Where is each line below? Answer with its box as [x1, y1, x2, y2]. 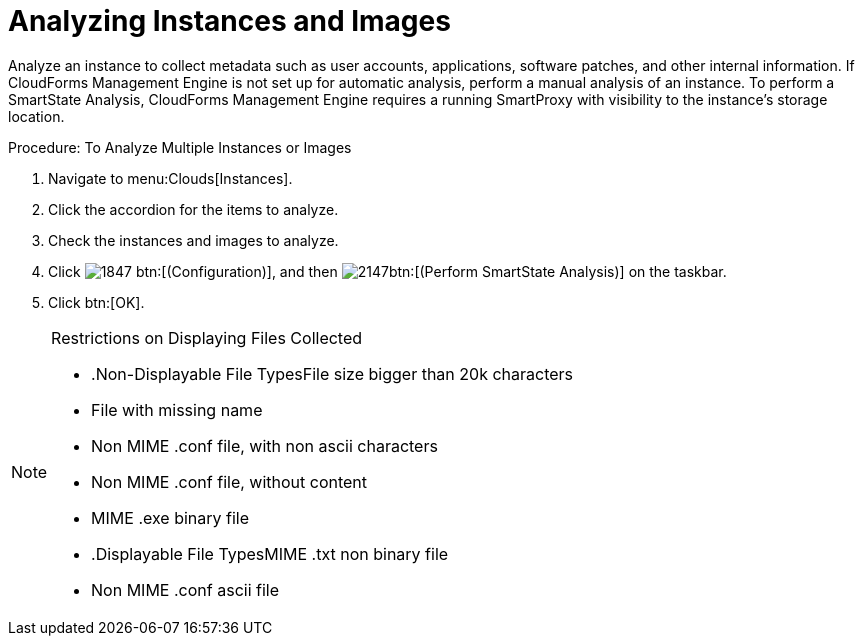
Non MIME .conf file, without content [91, 471, 368, 492]
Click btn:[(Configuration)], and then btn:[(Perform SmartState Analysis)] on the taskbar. [48, 262, 727, 280]
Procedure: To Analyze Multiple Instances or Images [8, 138, 352, 156]
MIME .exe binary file [91, 507, 250, 528]
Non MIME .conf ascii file [91, 579, 280, 600]
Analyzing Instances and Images [8, 4, 451, 38]
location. [8, 107, 65, 125]
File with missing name [91, 399, 263, 420]
